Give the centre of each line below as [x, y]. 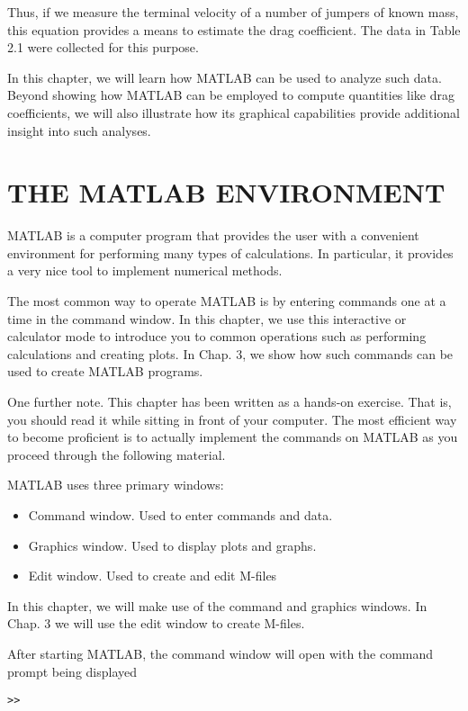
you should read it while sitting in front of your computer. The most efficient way [232, 419]
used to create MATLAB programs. [105, 371]
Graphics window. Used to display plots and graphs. [172, 545]
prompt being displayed [72, 671]
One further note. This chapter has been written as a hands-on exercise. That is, [229, 402]
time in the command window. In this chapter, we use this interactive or [207, 318]
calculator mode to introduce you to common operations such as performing [217, 336]
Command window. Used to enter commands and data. [180, 515]
